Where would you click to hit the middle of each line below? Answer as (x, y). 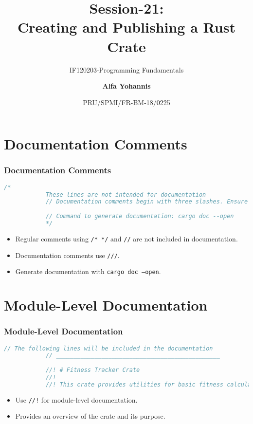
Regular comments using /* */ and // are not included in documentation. (126, 238)
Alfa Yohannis (126, 86)
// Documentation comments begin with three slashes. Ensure (147, 202)
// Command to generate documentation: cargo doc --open (140, 216)
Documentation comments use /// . (67, 255)
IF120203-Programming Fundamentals (126, 69)
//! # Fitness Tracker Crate (93, 370)
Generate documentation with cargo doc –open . (88, 271)
